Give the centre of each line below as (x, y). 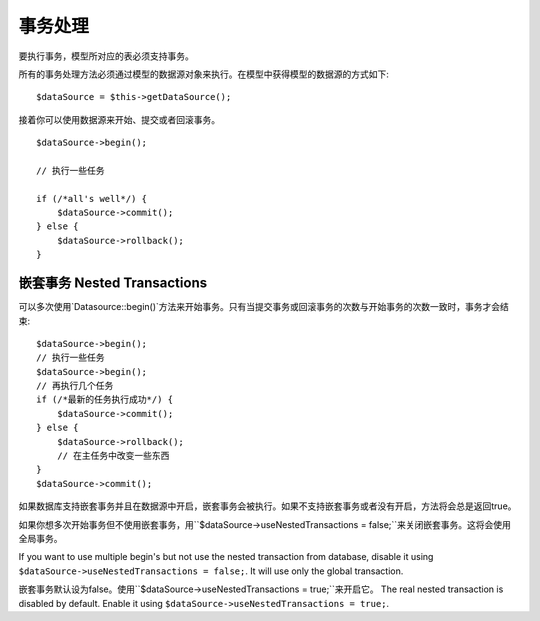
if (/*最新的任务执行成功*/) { (105, 399)
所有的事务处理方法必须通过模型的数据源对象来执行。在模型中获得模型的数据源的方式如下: (204, 74)
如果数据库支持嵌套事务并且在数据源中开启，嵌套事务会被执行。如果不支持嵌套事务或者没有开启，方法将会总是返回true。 (267, 506)
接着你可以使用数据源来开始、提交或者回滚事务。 (119, 119)
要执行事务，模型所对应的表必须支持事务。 (106, 56)
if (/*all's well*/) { (92, 198)
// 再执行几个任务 (75, 386)
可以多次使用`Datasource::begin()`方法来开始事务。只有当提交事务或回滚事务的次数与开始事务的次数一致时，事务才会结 (264, 307)
